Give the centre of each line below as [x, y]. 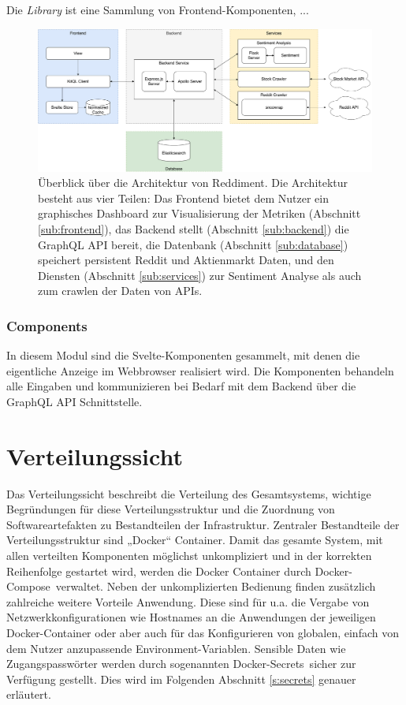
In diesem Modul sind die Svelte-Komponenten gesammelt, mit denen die [183, 355]
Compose [28, 586]
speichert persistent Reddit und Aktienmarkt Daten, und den [186, 260]
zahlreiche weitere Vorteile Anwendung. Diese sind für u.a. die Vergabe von [188, 601]
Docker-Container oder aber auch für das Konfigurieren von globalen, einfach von [203, 632]
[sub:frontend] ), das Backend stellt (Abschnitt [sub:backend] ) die [194, 228]
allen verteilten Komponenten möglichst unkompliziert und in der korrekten [189, 555]
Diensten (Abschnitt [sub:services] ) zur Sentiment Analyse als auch [200, 275]
